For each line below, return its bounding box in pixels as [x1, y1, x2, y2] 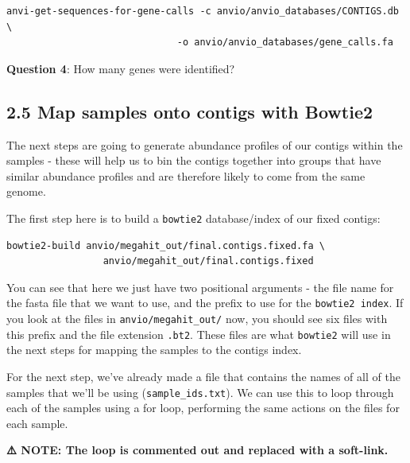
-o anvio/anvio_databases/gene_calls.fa [176, 37, 393, 49]
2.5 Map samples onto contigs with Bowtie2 [6, 99, 373, 123]
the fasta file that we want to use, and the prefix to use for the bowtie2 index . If [6, 294, 404, 311]
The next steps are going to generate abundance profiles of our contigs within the [6, 136, 403, 153]
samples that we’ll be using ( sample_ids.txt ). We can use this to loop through [6, 383, 394, 400]
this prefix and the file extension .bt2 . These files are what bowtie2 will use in [6, 325, 391, 342]
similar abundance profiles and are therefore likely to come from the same [6, 167, 366, 184]
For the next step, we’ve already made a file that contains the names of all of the [6, 368, 400, 384]
